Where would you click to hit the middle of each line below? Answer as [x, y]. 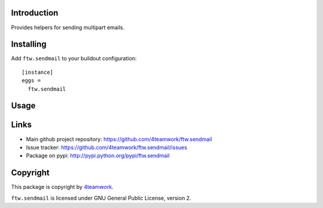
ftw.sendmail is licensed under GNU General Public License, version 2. [101, 198]
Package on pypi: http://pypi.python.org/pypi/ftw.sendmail [98, 156]
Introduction [35, 13]
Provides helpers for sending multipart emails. [68, 27]
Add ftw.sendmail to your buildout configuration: [74, 58]
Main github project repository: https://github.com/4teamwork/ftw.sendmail [119, 139]
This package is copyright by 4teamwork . [62, 187]
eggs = [31, 81]
